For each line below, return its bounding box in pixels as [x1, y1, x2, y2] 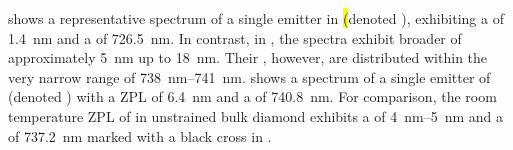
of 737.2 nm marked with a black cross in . [8, 125, 272, 146]
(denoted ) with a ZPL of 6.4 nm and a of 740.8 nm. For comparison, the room [8, 86, 497, 107]
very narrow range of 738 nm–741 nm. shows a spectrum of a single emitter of [8, 66, 491, 87]
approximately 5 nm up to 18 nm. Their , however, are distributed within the [8, 47, 488, 68]
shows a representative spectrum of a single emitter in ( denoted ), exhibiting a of [8, 8, 504, 28]
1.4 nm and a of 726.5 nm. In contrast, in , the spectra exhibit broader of [8, 27, 462, 48]
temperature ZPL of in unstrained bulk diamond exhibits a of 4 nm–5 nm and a [8, 105, 503, 126]
